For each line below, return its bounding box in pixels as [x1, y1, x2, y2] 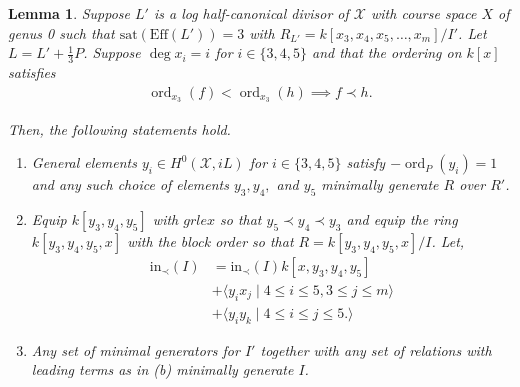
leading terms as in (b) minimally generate [31, 359, 294, 380]
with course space [371, 3, 477, 23]
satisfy [346, 152, 386, 173]
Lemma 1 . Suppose [8, 3, 131, 23]
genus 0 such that [8, 22, 115, 43]
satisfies [8, 62, 56, 83]
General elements [31, 152, 137, 173]
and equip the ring [346, 208, 458, 229]
